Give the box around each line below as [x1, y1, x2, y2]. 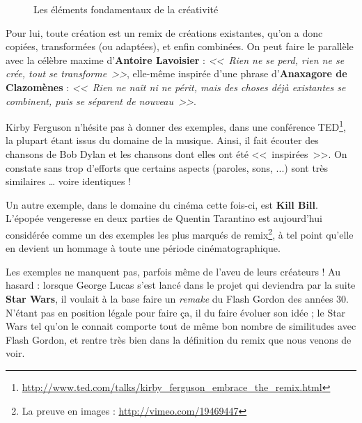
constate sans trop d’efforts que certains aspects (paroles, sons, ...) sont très [6, 160, 329, 175]
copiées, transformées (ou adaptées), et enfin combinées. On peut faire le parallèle [6, 39, 354, 54]
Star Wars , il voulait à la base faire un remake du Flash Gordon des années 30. [6, 292, 349, 305]
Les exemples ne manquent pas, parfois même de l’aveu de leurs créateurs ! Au [6, 264, 341, 278]
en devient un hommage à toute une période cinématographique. [6, 241, 281, 255]
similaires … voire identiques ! [6, 174, 132, 189]
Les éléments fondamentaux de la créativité [33, 2, 219, 16]
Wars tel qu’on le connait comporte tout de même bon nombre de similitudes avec [6, 319, 356, 333]
